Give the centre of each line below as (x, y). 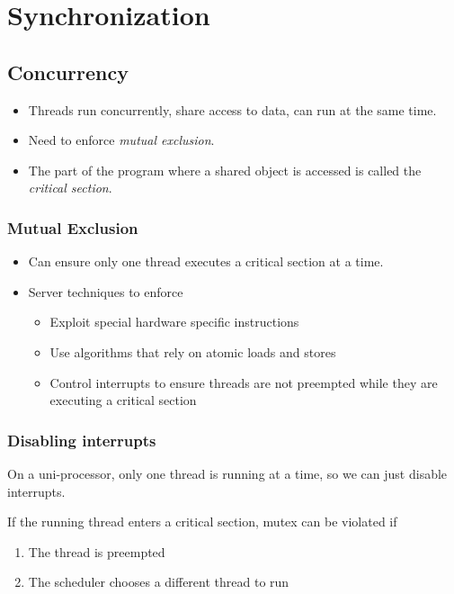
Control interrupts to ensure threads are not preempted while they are (244, 382)
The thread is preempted (97, 551)
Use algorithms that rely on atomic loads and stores (193, 351)
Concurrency (68, 72)
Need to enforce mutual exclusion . (121, 140)
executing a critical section (123, 400)
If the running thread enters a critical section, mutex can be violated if (202, 522)
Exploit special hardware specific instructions (174, 322)
